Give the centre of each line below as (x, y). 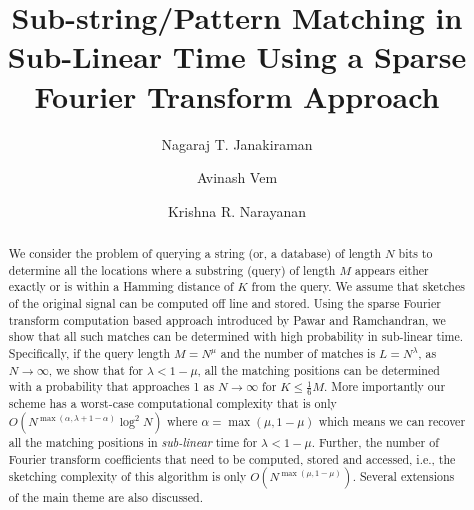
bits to (415, 253)
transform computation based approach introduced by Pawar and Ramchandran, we (227, 319)
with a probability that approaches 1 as (111, 386)
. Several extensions (403, 476)
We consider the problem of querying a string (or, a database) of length (195, 253)
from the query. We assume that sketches (358, 286)
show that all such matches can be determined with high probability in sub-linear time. (235, 336)
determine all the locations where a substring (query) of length (172, 269)
